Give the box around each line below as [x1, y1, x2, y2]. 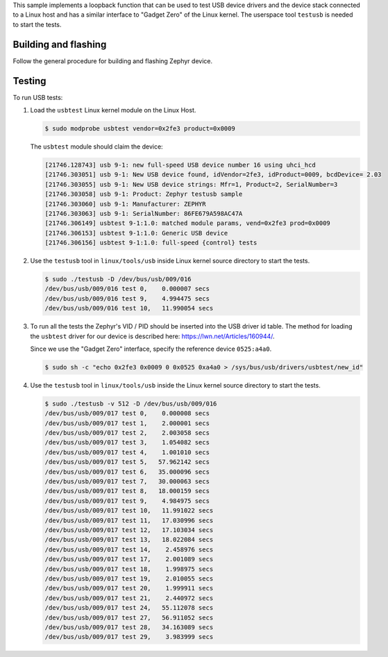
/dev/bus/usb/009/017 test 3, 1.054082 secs [44, 438, 210, 447]
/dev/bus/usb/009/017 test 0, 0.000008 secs [44, 410, 210, 417]
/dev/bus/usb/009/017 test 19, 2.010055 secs [44, 574, 214, 583]
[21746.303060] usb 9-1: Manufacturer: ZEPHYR [44, 200, 206, 208]
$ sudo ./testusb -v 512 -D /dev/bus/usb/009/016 [44, 399, 217, 408]
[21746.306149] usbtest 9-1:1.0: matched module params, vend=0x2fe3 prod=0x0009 [44, 219, 331, 227]
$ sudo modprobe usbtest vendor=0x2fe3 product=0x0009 [44, 124, 235, 132]
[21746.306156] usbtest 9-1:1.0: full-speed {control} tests [44, 239, 258, 247]
